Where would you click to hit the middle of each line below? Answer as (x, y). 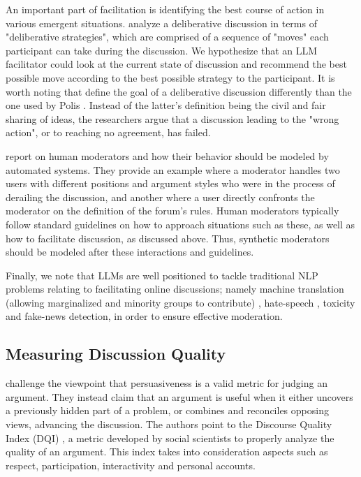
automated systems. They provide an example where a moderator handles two (173, 169)
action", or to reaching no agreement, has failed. (108, 132)
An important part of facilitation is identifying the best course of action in (165, 9)
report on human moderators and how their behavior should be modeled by (167, 155)
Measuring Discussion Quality (116, 354)
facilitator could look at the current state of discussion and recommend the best (176, 64)
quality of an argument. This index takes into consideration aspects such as (167, 452)
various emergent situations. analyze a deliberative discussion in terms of (161, 23)
